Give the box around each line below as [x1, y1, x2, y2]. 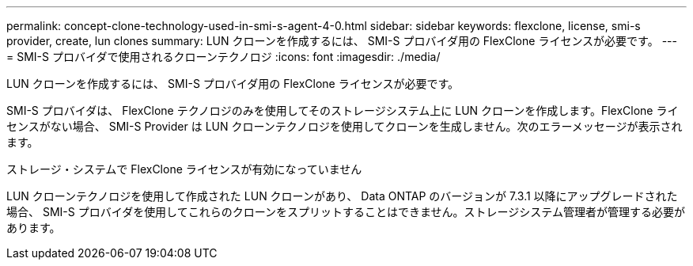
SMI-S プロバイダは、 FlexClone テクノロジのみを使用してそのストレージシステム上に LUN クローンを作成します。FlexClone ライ [6, 104, 679, 117]
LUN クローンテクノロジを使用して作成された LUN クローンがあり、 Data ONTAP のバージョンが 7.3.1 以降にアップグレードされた [6, 189, 678, 203]
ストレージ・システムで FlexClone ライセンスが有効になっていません [6, 162, 362, 176]
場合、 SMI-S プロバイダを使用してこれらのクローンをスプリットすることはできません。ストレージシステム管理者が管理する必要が [6, 205, 685, 218]
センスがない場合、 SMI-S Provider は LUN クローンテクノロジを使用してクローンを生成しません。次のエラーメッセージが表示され [6, 120, 683, 133]
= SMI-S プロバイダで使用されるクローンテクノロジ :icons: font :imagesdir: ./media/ [6, 50, 441, 63]
